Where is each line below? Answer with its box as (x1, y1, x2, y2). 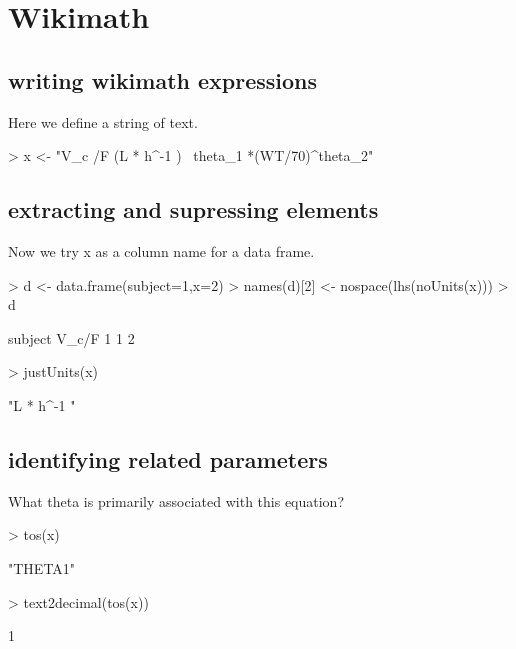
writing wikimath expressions (8, 64, 318, 95)
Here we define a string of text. (8, 111, 198, 132)
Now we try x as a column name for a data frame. (8, 240, 315, 261)
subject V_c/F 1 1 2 (8, 327, 135, 348)
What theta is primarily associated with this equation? (8, 490, 345, 511)
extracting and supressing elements (8, 194, 379, 225)
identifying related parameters (8, 443, 328, 474)
